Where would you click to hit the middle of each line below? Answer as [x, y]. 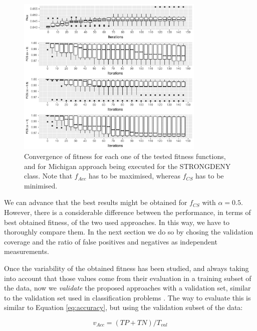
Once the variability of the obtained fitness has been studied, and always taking [126, 268]
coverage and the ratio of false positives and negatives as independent [111, 241]
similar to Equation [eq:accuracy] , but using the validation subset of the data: [123, 307]
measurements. [27, 251]
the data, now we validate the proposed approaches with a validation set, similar [127, 288]
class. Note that [48, 176]
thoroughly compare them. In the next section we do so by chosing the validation [129, 232]
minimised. [41, 185]
